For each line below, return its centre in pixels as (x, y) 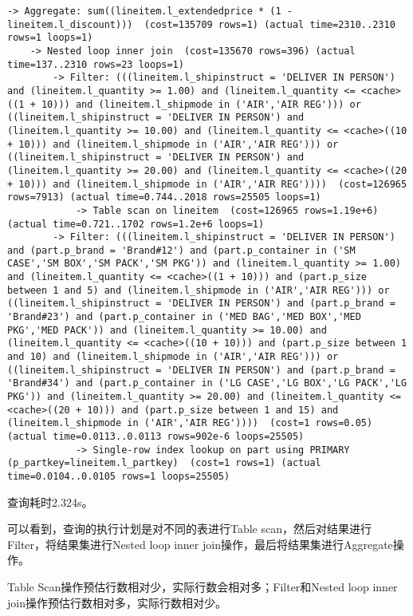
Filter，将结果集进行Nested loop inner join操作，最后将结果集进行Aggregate (200, 544)
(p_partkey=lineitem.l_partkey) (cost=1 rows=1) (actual (164, 463)
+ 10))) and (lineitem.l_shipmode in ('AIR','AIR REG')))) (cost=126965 (207, 184)
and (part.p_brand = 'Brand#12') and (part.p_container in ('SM (181, 250)
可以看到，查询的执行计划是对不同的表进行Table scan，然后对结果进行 (190, 529)
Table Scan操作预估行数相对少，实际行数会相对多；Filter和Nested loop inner (203, 586)
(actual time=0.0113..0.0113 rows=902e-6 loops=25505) (156, 436)
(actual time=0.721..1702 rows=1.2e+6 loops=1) (136, 224)
